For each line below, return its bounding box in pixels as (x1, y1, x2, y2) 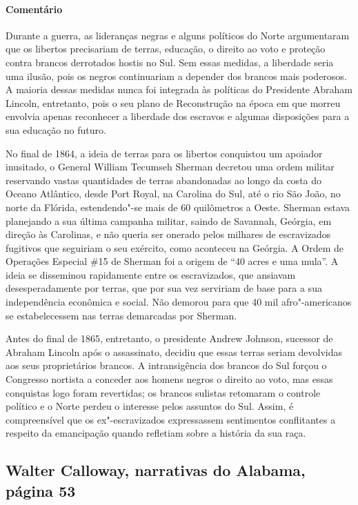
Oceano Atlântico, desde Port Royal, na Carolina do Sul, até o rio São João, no (6, 186, 341, 201)
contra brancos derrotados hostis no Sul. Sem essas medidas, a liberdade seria (6, 55, 334, 69)
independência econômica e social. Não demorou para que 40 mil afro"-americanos (6, 295, 352, 309)
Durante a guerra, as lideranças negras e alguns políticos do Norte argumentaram (6, 28, 350, 42)
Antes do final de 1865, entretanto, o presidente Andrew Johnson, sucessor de (6, 331, 333, 346)
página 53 (6, 479, 76, 501)
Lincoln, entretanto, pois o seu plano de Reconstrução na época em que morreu (6, 95, 341, 110)
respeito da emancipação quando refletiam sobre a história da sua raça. (6, 426, 306, 440)
